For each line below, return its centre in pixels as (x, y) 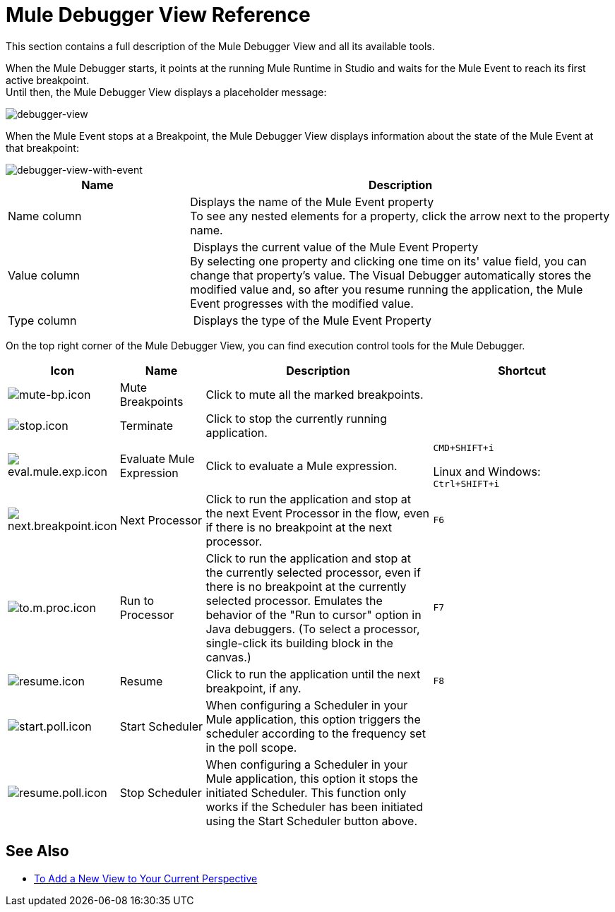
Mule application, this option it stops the (312, 778)
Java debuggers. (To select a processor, (313, 629)
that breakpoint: (42, 148)
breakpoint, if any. (253, 688)
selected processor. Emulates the (294, 600)
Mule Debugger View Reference (158, 15)
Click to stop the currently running (297, 418)
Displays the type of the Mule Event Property (312, 320)
